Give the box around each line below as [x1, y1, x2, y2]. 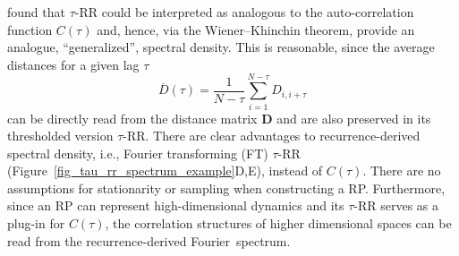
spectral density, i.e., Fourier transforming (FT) [7, 143, 268, 162]
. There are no [362, 161, 441, 180]
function [7, 20, 53, 38]
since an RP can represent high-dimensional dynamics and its [7, 196, 344, 215]
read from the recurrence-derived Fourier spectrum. [7, 231, 291, 250]
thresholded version [7, 126, 114, 145]
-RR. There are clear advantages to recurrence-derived [123, 126, 421, 145]
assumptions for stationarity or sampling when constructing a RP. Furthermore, [7, 178, 446, 197]
